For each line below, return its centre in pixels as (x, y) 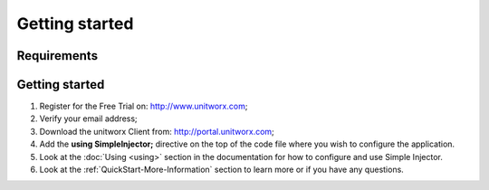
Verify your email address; (88, 119)
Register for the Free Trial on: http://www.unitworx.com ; (144, 106)
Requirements (58, 56)
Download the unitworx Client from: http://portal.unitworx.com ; (157, 131)
